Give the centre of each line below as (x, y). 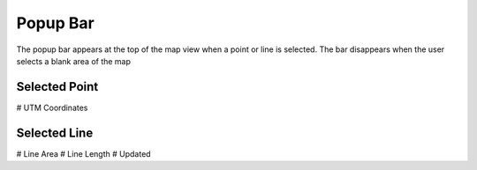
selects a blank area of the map (74, 61)
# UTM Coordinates (52, 107)
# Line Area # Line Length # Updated (83, 153)
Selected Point (57, 87)
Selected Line (55, 133)
